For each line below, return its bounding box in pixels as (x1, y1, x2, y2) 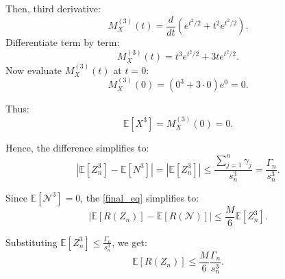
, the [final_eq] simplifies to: (80, 190, 199, 204)
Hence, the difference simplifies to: (5, 140, 149, 154)
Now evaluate (5, 62, 62, 77)
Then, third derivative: (5, 1, 101, 15)
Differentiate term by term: (5, 35, 120, 49)
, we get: (112, 234, 147, 249)
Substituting (5, 234, 58, 249)
